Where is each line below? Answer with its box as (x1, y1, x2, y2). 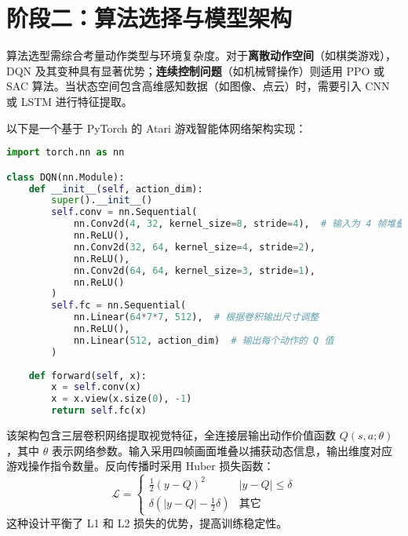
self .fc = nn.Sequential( (51, 300, 187, 312)
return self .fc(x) (51, 405, 147, 417)
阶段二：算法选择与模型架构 (6, 2, 293, 34)
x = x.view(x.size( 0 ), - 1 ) (51, 393, 192, 405)
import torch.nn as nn (6, 147, 125, 159)
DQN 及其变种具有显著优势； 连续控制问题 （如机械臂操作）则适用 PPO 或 (6, 62, 385, 78)
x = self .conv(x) (51, 381, 141, 393)
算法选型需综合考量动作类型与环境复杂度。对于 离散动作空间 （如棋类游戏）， (6, 47, 396, 64)
